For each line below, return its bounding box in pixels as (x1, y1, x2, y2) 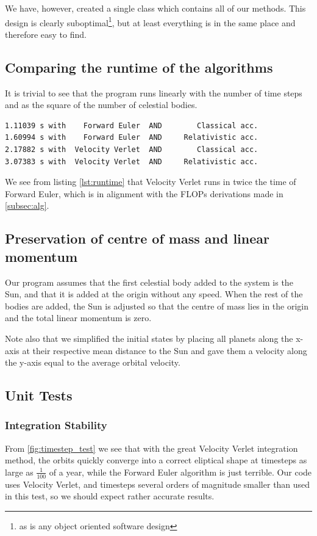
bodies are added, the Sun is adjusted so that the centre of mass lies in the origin (5, 299, 309, 312)
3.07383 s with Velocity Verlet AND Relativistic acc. (5, 157, 258, 166)
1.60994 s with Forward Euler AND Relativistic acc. (5, 133, 258, 142)
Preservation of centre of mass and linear (5, 229, 269, 248)
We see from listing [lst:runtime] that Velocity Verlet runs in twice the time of (5, 175, 296, 188)
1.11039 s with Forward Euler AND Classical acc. (5, 121, 258, 130)
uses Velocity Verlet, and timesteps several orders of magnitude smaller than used (5, 477, 310, 490)
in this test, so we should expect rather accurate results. (5, 490, 215, 502)
